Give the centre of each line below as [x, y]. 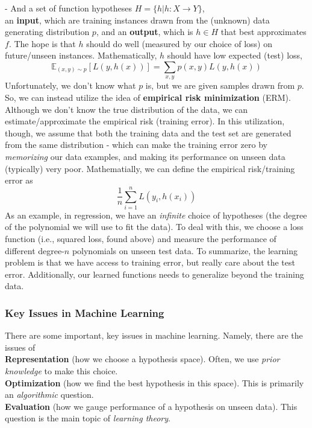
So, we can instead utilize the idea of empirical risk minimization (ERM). [148, 97]
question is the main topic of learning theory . [88, 418]
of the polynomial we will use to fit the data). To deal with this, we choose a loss [154, 227]
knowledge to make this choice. [61, 370]
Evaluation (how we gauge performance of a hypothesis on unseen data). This [151, 406]
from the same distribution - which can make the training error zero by [136, 145]
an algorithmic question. [49, 394]
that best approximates [264, 32]
